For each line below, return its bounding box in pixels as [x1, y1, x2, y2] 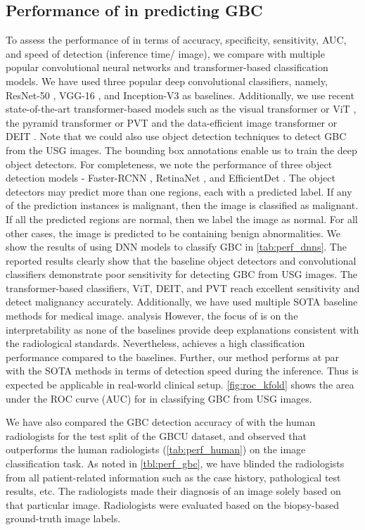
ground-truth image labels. [6, 511, 121, 526]
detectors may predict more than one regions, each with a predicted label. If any [6, 184, 352, 198]
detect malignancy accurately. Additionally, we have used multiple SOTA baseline [6, 294, 358, 309]
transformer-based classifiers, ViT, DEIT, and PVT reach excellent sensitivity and [6, 280, 360, 295]
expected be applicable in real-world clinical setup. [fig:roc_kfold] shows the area [6, 377, 354, 392]
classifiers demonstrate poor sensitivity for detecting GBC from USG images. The [6, 267, 358, 282]
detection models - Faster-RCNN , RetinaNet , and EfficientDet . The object [6, 170, 335, 185]
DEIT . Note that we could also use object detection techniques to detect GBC [6, 129, 347, 144]
